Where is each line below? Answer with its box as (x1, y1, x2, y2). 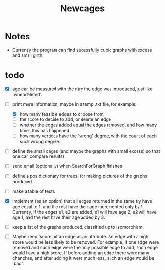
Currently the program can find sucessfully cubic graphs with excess (12, 47, 152, 53)
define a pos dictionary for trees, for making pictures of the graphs (12, 173, 148, 179)
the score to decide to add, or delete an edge (19, 116, 111, 122)
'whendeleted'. (12, 91, 43, 97)
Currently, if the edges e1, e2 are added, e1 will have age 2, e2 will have (12, 209, 157, 215)
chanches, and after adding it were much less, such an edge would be (12, 255, 155, 261)
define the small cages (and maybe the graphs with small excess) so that (12, 148, 160, 154)
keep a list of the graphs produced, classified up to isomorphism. (12, 224, 144, 230)
